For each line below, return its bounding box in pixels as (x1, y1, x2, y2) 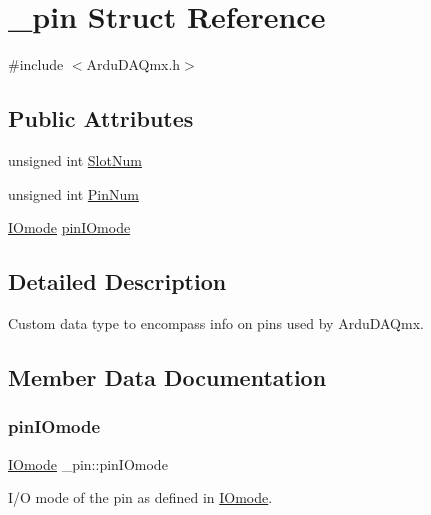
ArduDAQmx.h (86, 54, 181, 75)
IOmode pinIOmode (8, 217, 131, 238)
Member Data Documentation (8, 361, 327, 392)
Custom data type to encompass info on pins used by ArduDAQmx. (8, 312, 424, 333)
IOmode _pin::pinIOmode (8, 453, 168, 474)
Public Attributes (8, 103, 194, 134)
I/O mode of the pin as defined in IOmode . (8, 487, 273, 508)
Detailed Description (8, 266, 227, 297)
